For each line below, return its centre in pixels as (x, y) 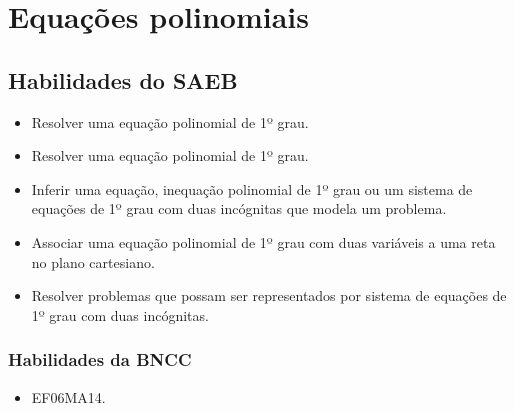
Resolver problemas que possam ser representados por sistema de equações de (269, 295)
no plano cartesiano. (93, 261)
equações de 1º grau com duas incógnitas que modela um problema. (239, 208)
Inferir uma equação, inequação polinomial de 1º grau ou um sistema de (252, 188)
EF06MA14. (68, 396)
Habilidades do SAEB (123, 79)
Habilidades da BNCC (100, 359)
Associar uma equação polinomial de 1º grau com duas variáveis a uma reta (263, 241)
